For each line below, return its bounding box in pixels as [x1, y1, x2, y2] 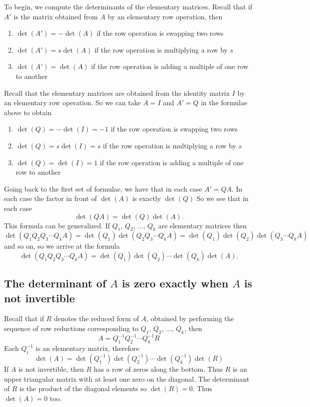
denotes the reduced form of [54, 313, 139, 324]
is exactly [132, 193, 161, 203]
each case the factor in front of [4, 193, 97, 203]
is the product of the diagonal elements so [19, 383, 147, 394]
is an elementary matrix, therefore [35, 343, 139, 353]
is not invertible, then [18, 363, 84, 374]
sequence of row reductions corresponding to [4, 323, 139, 334]
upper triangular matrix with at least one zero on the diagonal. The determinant [4, 373, 249, 384]
